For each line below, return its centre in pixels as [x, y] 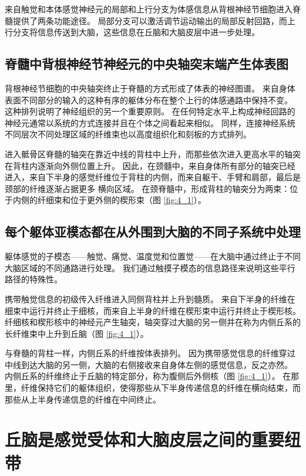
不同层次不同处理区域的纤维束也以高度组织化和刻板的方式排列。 [128, 134]
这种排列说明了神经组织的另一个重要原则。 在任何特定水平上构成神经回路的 [150, 111]
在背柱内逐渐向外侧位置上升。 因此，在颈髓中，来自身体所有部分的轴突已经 [150, 165]
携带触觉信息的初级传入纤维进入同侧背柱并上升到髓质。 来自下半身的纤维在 [150, 298]
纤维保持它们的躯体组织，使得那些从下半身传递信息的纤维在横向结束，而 [161, 388]
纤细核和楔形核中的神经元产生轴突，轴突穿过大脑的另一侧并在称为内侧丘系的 [153, 322]
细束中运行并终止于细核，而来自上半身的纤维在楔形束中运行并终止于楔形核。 [153, 310]
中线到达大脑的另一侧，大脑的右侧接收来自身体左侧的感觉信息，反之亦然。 [149, 364]
